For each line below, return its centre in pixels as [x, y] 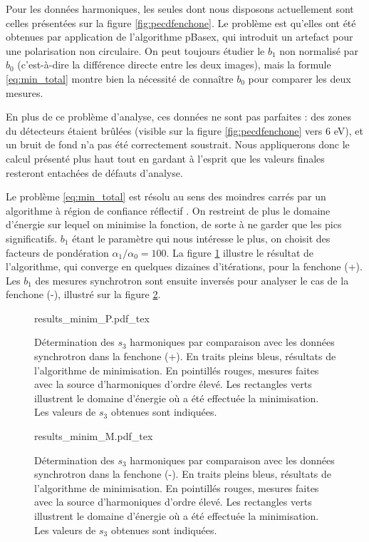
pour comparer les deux [300, 78]
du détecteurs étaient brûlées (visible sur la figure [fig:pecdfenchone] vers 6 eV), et [184, 130]
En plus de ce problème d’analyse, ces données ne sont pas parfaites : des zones [179, 117]
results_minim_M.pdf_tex [94, 436]
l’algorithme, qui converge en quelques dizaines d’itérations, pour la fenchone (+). [184, 266]
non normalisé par [319, 50]
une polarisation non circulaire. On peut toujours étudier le [135, 50]
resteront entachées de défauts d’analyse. [94, 172]
